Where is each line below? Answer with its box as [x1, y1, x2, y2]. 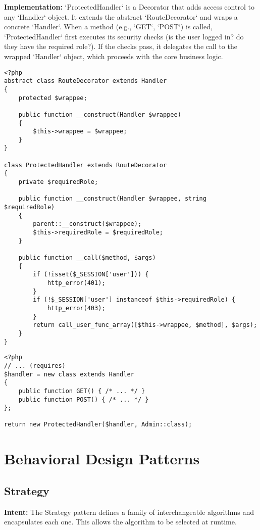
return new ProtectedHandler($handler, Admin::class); [4, 421, 192, 428]
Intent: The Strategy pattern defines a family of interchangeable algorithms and [4, 506, 254, 517]
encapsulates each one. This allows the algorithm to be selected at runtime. [4, 516, 237, 527]
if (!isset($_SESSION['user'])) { [33, 271, 149, 278]
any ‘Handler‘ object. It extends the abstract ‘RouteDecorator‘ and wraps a [4, 11, 238, 22]
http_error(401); [47, 279, 106, 286]
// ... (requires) [4, 362, 66, 369]
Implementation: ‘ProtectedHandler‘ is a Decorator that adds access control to [4, 2, 254, 12]
